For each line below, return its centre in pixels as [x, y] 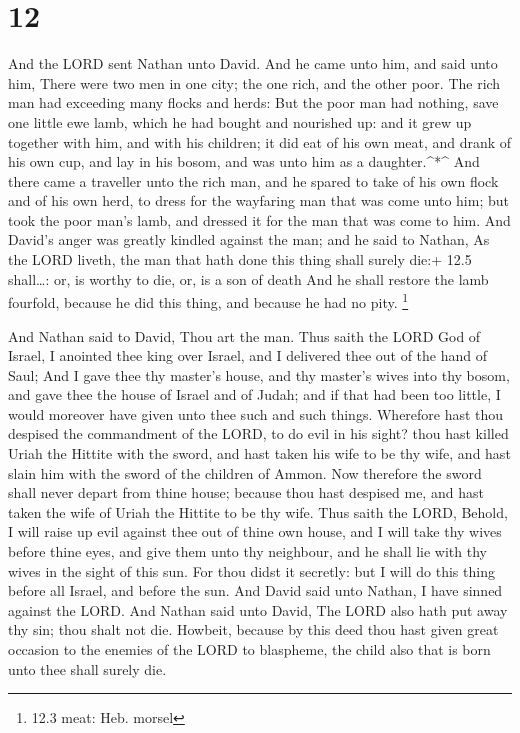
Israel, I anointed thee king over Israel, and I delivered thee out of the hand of [248, 355]
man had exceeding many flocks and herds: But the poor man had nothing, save [253, 102]
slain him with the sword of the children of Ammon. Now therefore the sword [245, 472]
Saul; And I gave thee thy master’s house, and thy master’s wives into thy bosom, [259, 374]
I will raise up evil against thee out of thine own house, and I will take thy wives [255, 531]
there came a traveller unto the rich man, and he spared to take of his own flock [253, 180]
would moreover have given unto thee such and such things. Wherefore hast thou [256, 413]
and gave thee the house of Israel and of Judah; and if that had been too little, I [254, 394]
